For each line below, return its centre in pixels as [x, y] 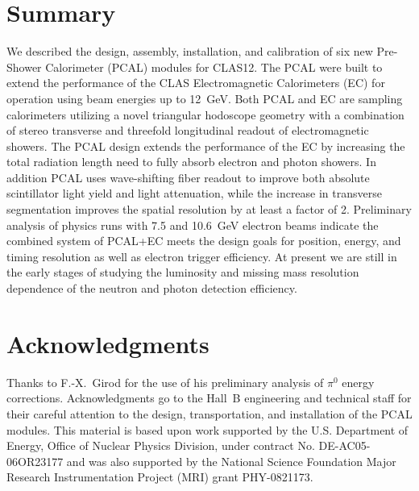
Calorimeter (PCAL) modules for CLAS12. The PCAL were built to [214, 67]
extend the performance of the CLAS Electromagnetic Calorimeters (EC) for [196, 83]
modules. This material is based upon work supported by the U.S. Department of [207, 429]
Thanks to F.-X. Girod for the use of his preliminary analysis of [165, 382]
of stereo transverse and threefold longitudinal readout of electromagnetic [188, 130]
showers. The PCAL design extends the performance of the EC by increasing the [206, 146]
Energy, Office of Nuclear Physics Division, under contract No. [161, 445]
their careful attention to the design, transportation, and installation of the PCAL [209, 413]
